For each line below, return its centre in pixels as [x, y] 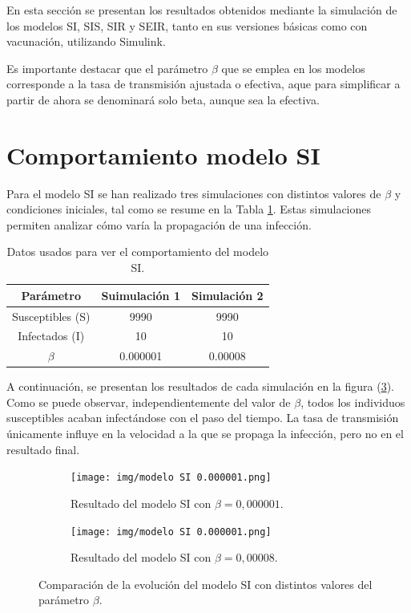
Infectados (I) [51, 336]
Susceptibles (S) [51, 316]
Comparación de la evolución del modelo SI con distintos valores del [205, 584]
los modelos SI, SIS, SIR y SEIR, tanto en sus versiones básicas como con [187, 25]
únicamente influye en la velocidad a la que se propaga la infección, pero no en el [205, 434]
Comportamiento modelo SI [163, 154]
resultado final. [43, 449]
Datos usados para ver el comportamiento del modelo [138, 252]
